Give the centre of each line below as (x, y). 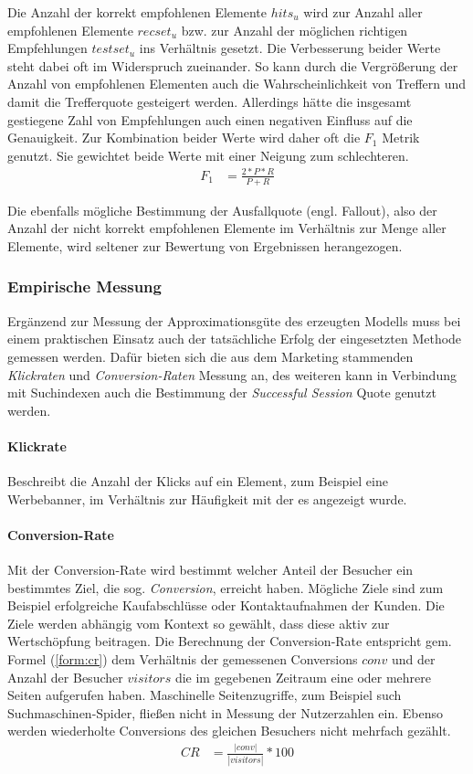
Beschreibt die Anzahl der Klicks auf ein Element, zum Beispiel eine (198, 481)
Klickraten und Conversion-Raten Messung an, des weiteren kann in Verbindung (232, 374)
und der (413, 659)
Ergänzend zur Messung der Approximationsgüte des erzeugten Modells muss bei (234, 320)
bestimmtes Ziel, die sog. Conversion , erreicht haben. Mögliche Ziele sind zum (226, 587)
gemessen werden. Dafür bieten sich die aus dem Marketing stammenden (210, 356)
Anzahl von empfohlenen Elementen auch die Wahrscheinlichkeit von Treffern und (237, 84)
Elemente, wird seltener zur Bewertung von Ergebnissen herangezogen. (205, 245)
